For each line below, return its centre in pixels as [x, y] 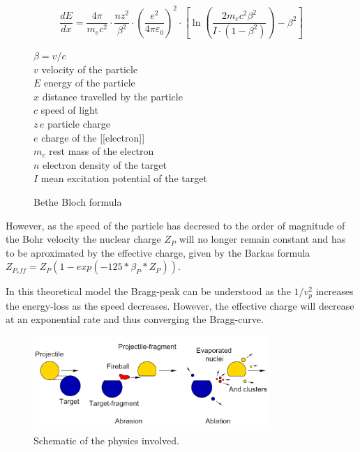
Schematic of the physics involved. [106, 440]
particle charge [79, 123]
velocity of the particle [90, 69]
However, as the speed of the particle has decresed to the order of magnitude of [175, 225]
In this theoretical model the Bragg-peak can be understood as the [148, 291]
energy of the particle [90, 83]
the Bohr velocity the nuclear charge [83, 239]
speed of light [69, 110]
